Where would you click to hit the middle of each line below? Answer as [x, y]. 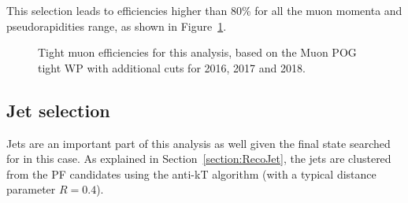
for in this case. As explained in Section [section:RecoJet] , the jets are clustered [199, 159]
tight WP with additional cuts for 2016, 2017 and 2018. [172, 67]
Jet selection [58, 110]
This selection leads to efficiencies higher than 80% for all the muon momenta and [204, 10]
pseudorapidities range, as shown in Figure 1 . [117, 26]
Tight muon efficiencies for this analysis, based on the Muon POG [197, 52]
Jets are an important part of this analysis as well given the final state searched [198, 143]
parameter [31, 189]
